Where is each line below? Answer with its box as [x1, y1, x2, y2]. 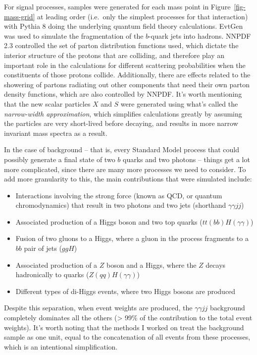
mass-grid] [4, 11, 35, 21]
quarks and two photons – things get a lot [122, 154, 250, 164]
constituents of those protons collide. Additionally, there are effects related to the [4, 69, 251, 80]
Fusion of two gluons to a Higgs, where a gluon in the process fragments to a [15, 233, 249, 243]
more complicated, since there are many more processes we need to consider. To [4, 164, 246, 174]
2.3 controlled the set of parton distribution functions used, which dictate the [4, 40, 239, 51]
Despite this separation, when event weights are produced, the [4, 302, 193, 313]
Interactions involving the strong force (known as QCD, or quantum [15, 190, 222, 200]
